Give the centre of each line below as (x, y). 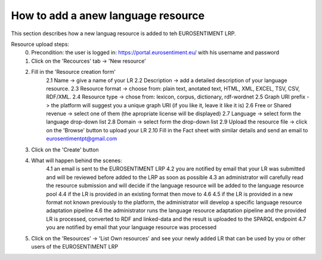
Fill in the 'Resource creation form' (74, 72)
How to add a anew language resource (108, 16)
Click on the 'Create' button (65, 150)
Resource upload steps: (40, 44)
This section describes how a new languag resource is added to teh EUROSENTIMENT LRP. (123, 33)
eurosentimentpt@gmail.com (82, 139)
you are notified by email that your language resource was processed (131, 227)
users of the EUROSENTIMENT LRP (75, 246)
